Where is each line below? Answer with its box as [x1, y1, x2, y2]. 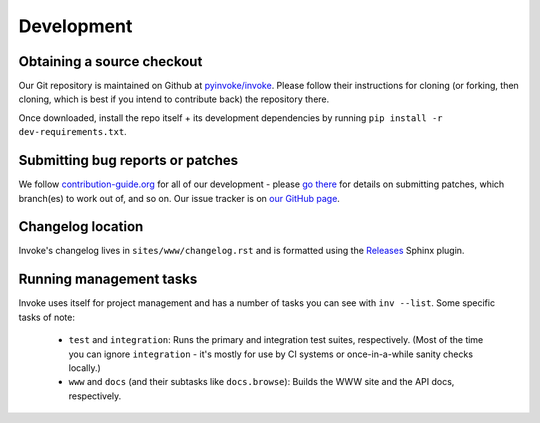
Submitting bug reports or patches [18, 152, 239, 169]
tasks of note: [18, 311, 75, 323]
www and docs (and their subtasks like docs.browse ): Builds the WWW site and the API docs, [68, 376, 455, 388]
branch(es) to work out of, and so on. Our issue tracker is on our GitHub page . [18, 192, 340, 204]
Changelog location [18, 218, 144, 235]
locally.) [68, 361, 102, 374]
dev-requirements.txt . [18, 126, 127, 138]
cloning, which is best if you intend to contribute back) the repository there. [18, 93, 330, 105]
